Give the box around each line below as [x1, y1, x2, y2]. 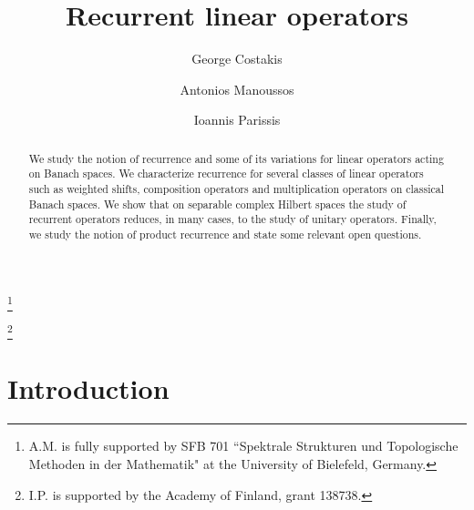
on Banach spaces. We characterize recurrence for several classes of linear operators [28, 166, 424, 181]
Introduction [7, 370, 170, 407]
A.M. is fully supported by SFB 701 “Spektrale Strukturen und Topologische [28, 436, 459, 455]
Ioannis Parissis [193, 110, 281, 129]
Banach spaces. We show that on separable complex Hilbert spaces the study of [28, 196, 407, 211]
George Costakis [191, 49, 283, 68]
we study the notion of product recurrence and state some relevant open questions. [28, 226, 422, 241]
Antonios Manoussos [180, 79, 294, 98]
